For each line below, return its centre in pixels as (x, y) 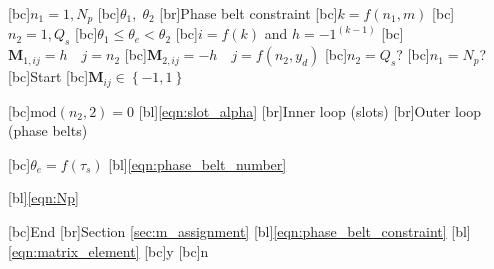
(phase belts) (48, 130)
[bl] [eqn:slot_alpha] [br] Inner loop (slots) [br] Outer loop (310, 110)
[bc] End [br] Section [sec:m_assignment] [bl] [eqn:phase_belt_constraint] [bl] (239, 231)
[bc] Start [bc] (48, 76)
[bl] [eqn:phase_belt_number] (197, 163)
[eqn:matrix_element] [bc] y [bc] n (108, 250)
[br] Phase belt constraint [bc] (248, 13)
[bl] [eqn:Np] (43, 197)
